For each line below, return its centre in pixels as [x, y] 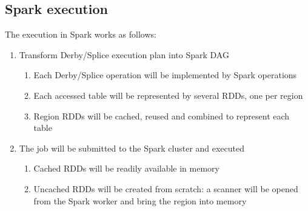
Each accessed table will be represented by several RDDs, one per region [168, 95]
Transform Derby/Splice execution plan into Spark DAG [124, 54]
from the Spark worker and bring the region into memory [140, 200]
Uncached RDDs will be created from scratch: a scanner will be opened [166, 188]
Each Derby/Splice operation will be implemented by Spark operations [165, 75]
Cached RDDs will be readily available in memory [126, 168]
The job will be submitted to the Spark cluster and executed [132, 148]
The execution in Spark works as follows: [81, 34]
